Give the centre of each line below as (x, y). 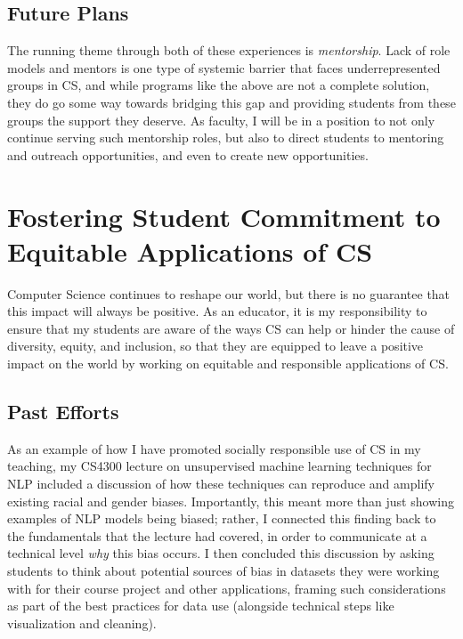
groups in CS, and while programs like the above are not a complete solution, (219, 85)
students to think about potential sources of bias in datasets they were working (223, 570)
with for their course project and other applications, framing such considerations (227, 588)
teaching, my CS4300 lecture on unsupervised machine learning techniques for (219, 466)
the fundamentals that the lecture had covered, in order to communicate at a (217, 535)
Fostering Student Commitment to (224, 216)
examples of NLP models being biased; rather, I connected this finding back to (222, 518)
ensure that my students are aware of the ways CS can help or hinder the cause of (231, 328)
